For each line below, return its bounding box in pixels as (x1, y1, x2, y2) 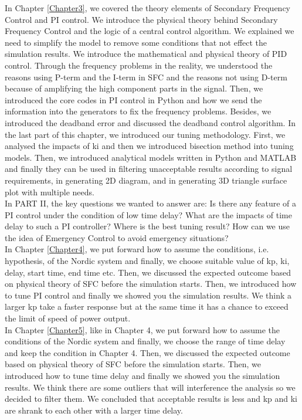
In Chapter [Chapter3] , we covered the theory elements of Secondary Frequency (5, 2, 291, 13)
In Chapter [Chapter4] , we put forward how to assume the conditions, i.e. (5, 243, 269, 255)
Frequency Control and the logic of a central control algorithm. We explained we (5, 25, 294, 37)
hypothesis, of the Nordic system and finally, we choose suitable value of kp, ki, (5, 255, 290, 267)
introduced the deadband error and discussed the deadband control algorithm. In (5, 116, 296, 128)
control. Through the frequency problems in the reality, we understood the (5, 59, 273, 71)
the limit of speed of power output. (5, 312, 131, 324)
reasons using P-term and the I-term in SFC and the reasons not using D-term (5, 70, 287, 83)
